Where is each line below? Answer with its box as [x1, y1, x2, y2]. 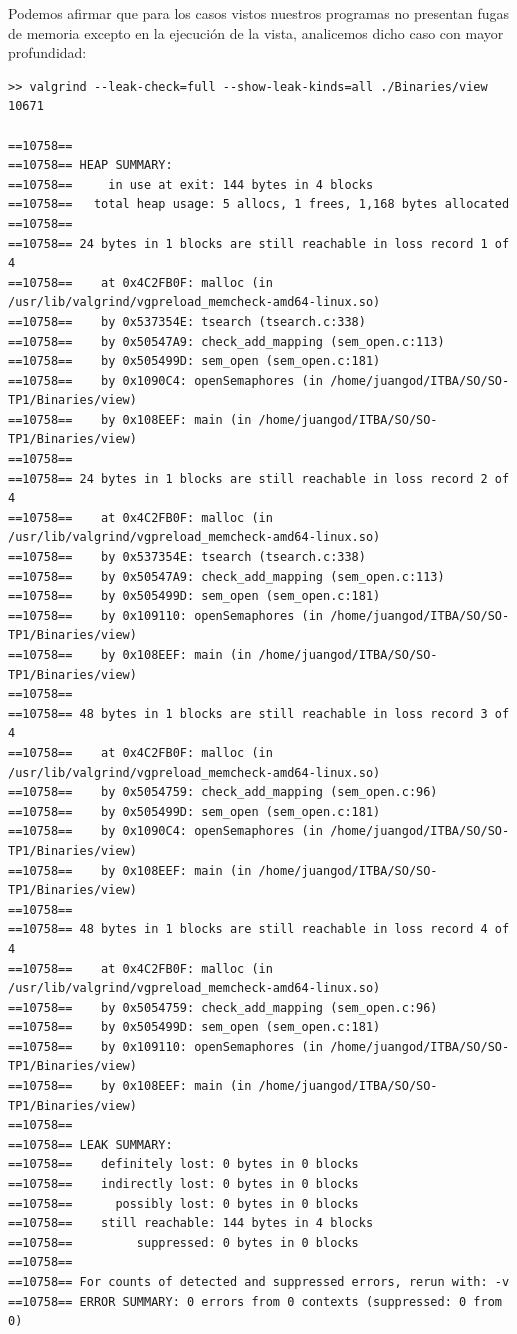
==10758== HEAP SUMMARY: [8, 158, 173, 173]
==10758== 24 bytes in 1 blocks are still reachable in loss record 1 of [8, 236, 510, 251]
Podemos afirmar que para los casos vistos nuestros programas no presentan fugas [8, 3, 510, 23]
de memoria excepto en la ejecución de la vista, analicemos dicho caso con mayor [8, 22, 504, 43]
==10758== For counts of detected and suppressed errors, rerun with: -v [8, 1275, 510, 1289]
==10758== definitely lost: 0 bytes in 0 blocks [8, 1157, 359, 1172]
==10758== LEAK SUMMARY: [8, 1137, 173, 1152]
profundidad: [8, 42, 87, 63]
